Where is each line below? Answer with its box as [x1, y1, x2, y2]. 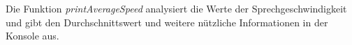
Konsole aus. [6, 28, 59, 43]
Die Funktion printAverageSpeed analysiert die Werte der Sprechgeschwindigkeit [6, 1, 347, 15]
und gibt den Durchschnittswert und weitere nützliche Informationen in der [6, 15, 328, 29]
